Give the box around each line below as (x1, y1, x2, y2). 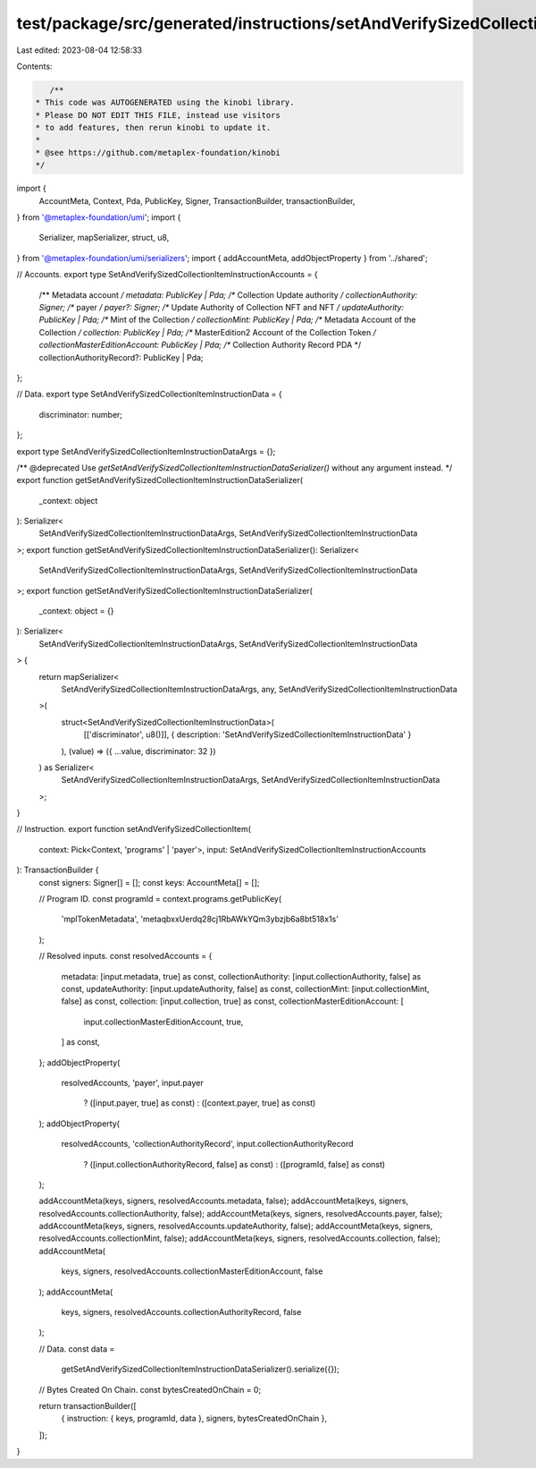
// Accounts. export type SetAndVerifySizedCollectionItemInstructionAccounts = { (16, 269, 318, 280)
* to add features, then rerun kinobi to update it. (35, 123, 272, 133)
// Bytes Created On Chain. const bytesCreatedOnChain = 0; (38, 1384, 262, 1395)
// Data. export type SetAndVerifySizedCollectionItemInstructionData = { (16, 389, 282, 400)
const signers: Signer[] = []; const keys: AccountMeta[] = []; (38, 877, 260, 887)
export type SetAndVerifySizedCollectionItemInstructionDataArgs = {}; (16, 445, 276, 456)
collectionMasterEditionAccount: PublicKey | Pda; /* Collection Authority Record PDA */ (38, 340, 362, 351)
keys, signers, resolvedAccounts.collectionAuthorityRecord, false (61, 1307, 302, 1318)
